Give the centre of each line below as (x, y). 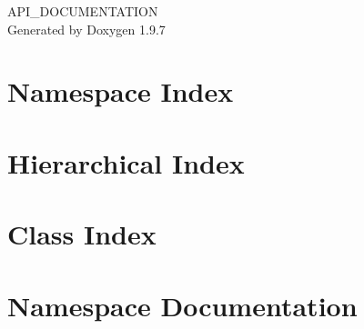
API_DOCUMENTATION (83, 11)
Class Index (82, 234)
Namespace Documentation (182, 305)
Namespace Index (121, 91)
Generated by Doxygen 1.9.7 (86, 29)
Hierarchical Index (126, 162)
